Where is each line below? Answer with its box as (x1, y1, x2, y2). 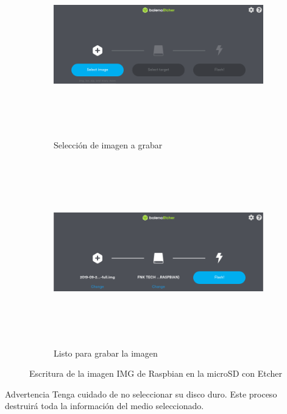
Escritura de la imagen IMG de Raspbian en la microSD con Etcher (29, 367, 282, 380)
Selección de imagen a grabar (54, 138, 163, 151)
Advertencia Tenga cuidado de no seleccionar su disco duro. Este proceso (5, 387, 277, 400)
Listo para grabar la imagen (54, 346, 158, 359)
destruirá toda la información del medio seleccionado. (5, 399, 204, 412)
